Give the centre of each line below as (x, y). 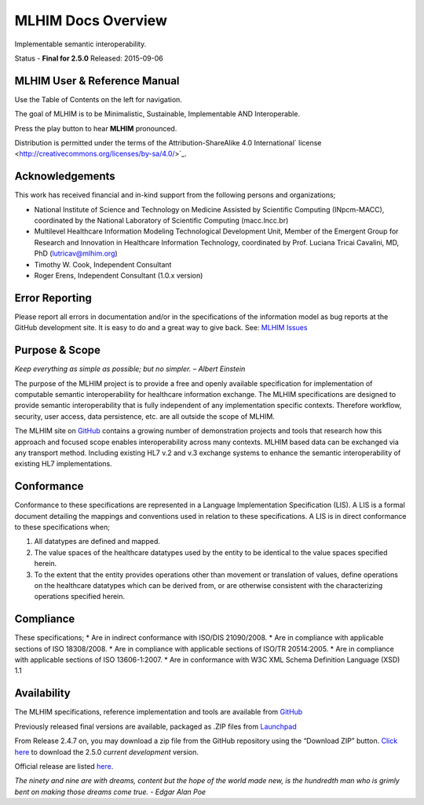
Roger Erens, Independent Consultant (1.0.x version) (119, 276)
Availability (42, 693)
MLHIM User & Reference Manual (97, 81)
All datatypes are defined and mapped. (97, 542)
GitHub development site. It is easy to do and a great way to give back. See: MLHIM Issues (161, 328)
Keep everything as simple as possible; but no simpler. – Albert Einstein (130, 369)
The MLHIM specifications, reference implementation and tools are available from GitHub (159, 712)
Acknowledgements (65, 176)
